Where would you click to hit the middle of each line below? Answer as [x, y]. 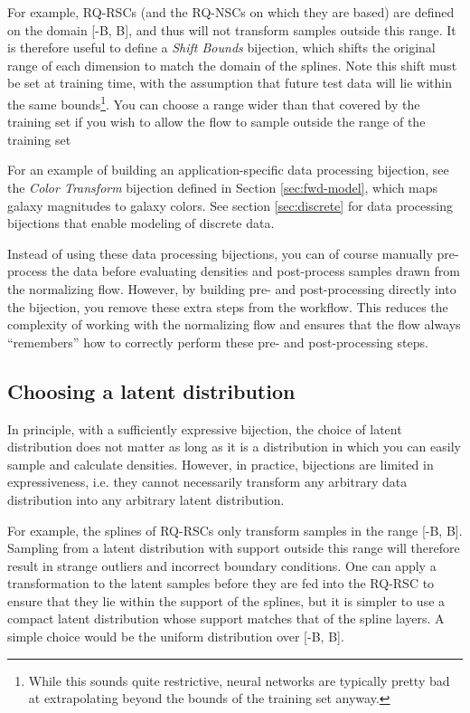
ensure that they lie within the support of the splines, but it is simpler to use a [226, 600]
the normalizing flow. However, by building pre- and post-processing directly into [232, 288]
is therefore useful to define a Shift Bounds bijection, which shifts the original [221, 48]
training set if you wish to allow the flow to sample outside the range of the [216, 122]
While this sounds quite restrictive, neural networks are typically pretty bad [239, 680]
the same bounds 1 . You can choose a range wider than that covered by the [214, 102]
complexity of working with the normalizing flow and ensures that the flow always [234, 324]
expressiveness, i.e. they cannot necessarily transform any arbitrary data [207, 482]
